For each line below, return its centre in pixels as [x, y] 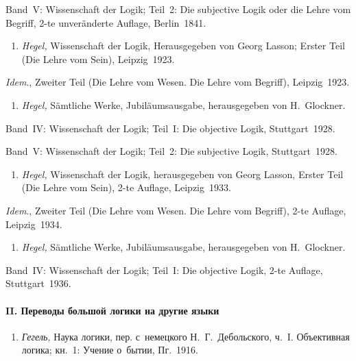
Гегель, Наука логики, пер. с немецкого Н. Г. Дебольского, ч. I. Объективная [186, 336]
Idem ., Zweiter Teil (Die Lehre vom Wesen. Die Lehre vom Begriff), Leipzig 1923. [178, 82]
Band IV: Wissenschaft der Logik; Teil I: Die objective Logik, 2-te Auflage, [164, 270]
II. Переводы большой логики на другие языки [112, 310]
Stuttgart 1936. [38, 283]
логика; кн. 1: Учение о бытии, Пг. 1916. [110, 350]
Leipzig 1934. [34, 224]
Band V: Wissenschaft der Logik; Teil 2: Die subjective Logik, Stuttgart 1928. [171, 151]
